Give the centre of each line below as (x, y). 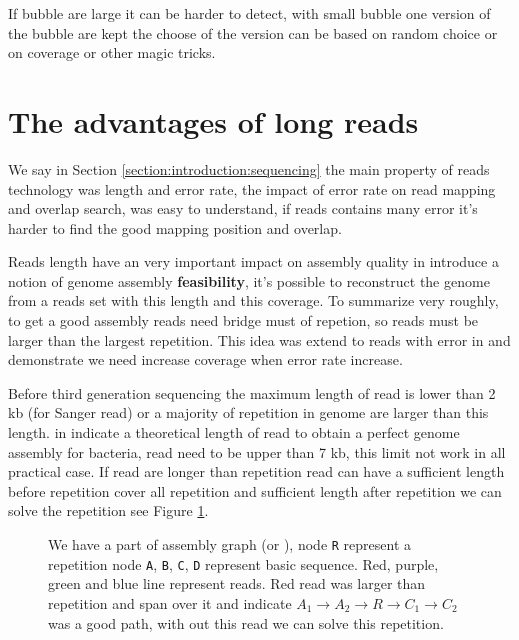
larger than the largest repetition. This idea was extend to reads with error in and (259, 339)
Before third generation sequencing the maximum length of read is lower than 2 (252, 392)
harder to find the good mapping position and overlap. (175, 227)
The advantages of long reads (213, 120)
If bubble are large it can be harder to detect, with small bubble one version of (249, 13)
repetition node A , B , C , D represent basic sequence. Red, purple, (243, 563)
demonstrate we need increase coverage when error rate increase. (205, 359)
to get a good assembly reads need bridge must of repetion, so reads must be (243, 320)
